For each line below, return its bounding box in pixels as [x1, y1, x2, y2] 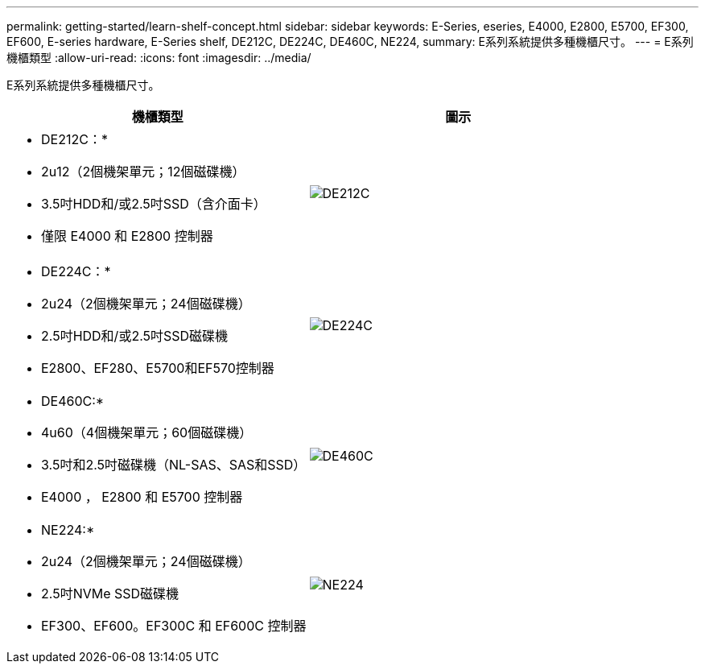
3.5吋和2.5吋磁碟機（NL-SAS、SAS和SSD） [41, 457, 307, 473]
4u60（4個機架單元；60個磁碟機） [41, 424, 253, 440]
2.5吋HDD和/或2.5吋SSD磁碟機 [41, 328, 229, 344]
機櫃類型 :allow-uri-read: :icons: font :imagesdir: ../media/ [6, 51, 311, 64]
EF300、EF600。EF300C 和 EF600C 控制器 [41, 618, 307, 634]
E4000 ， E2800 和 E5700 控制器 [41, 489, 243, 505]
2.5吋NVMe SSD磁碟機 [41, 585, 179, 602]
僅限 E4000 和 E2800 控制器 [41, 228, 213, 244]
